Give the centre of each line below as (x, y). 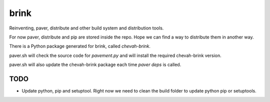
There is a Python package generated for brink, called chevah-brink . (80, 46)
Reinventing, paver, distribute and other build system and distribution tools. (86, 28)
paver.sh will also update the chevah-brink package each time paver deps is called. (95, 64)
